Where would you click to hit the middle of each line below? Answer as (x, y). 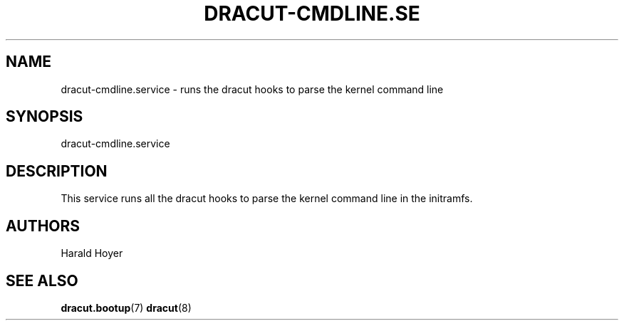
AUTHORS (43, 226)
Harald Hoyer (92, 253)
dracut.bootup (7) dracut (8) (126, 307)
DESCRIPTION (57, 171)
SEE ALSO (42, 280)
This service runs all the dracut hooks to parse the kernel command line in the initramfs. (267, 199)
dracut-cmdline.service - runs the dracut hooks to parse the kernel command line (252, 89)
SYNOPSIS (45, 117)
